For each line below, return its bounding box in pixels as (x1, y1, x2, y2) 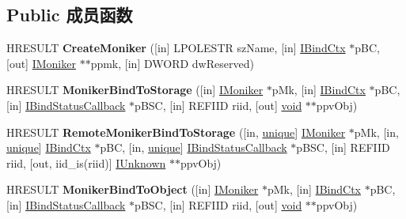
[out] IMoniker (6, 55, 76, 71)
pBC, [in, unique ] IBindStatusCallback (100, 139, 287, 156)
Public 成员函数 (6, 2, 133, 27)
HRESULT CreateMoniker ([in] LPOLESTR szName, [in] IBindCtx (6, 40, 346, 56)
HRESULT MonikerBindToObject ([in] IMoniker (6, 181, 259, 198)
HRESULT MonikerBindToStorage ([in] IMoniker (6, 81, 264, 98)
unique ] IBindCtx (6, 139, 91, 156)
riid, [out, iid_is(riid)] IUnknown (6, 154, 166, 171)
